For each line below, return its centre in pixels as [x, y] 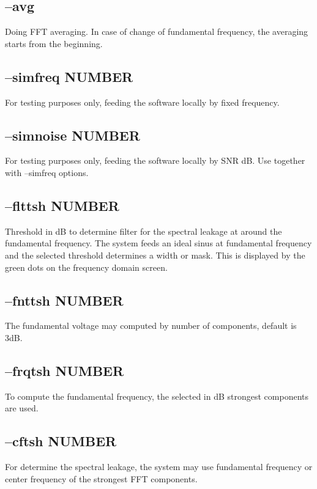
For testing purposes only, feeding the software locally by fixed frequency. [142, 102]
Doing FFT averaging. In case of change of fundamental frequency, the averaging [157, 31]
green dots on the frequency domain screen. [86, 267]
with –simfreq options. [47, 172]
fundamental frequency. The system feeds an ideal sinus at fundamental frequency [158, 243]
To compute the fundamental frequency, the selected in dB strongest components [157, 396]
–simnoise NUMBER [73, 135]
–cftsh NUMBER [61, 441]
